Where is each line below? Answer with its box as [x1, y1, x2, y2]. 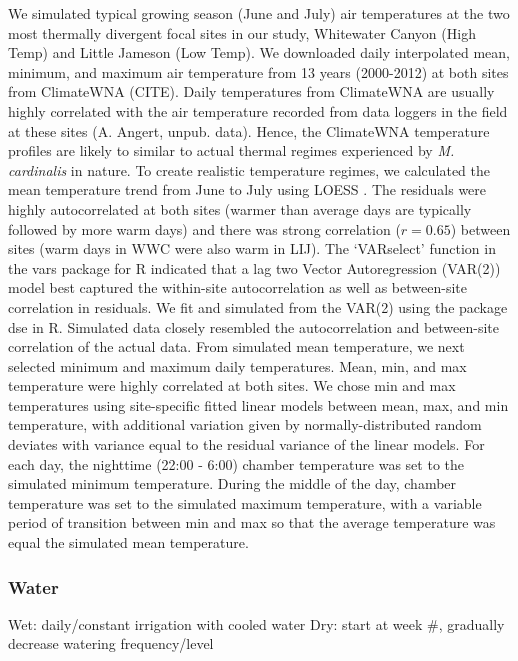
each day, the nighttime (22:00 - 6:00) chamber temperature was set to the [8, 453, 464, 474]
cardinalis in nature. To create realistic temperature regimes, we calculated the [8, 159, 490, 180]
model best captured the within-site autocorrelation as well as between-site [8, 277, 467, 298]
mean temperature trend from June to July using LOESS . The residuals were [8, 179, 487, 200]
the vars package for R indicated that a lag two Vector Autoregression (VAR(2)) [8, 257, 501, 278]
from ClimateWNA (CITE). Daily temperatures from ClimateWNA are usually [8, 81, 495, 102]
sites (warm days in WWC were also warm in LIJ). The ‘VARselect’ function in [8, 238, 496, 259]
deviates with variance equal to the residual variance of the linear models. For [8, 434, 485, 455]
